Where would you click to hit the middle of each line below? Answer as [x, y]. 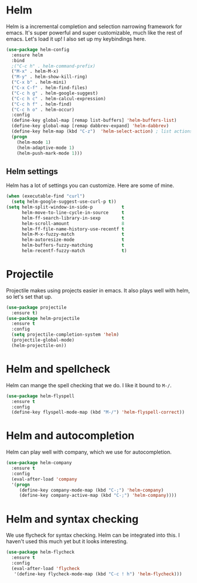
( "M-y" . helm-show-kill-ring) [50, 77]
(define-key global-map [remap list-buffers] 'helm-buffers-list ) [94, 121]
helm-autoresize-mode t [73, 240]
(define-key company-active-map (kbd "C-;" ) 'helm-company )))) [98, 496]
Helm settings [32, 171]
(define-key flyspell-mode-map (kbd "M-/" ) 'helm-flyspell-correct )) [98, 412]
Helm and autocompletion [70, 436]
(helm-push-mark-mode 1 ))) [50, 153]
